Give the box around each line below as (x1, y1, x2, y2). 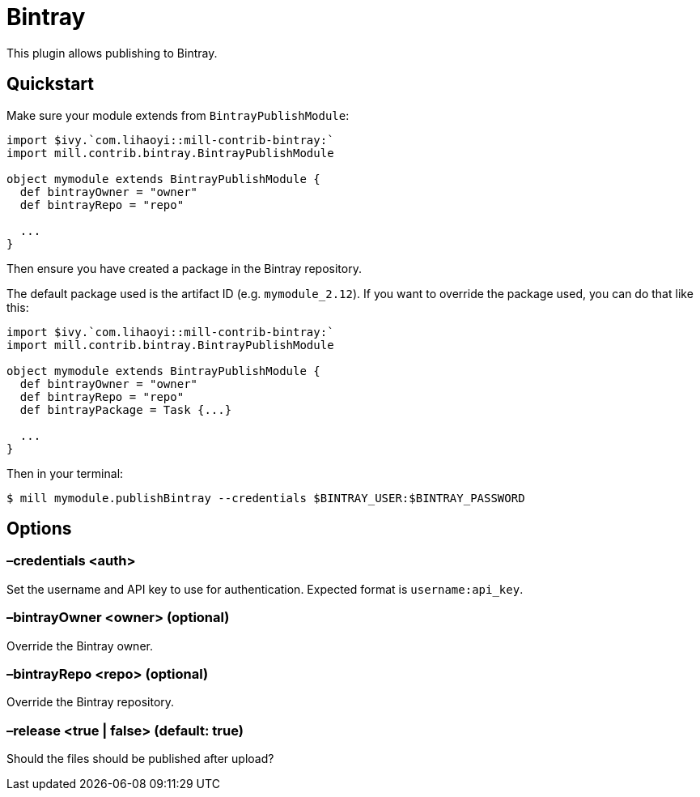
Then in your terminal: (6, 466, 124, 480)
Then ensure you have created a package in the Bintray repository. (6, 261, 362, 275)
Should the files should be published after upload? (6, 752, 274, 766)
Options (6, 518, 72, 539)
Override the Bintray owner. (6, 638, 153, 653)
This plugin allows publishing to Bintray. (6, 45, 218, 60)
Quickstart (6, 74, 95, 95)
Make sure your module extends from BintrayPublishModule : (6, 108, 350, 122)
